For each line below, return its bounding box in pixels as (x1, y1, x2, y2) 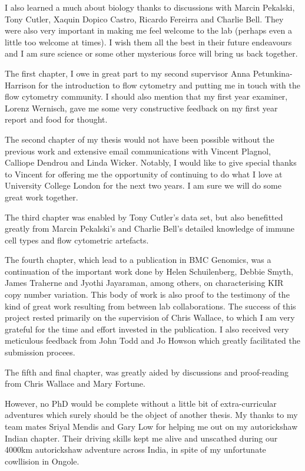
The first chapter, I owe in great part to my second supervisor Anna (5, 67, 251, 79)
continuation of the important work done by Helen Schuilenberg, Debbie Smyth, (5, 265, 293, 277)
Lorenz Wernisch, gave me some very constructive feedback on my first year (5, 101, 278, 114)
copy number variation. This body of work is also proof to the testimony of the (5, 288, 290, 301)
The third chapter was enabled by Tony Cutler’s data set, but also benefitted (5, 210, 283, 223)
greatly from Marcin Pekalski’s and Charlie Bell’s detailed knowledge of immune (5, 222, 294, 235)
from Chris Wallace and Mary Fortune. (5, 377, 145, 390)
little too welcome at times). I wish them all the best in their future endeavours (5, 35, 292, 48)
